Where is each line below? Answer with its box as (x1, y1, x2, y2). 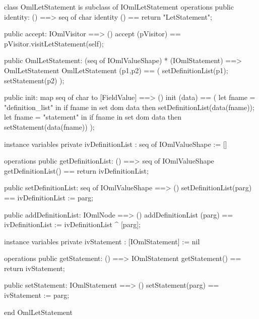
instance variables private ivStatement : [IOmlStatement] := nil (4, 236, 200, 246)
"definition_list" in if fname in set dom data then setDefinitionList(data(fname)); (4, 101, 254, 112)
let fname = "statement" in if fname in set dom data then (4, 112, 182, 122)
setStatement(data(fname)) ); (4, 121, 95, 132)
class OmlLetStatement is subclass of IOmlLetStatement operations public (4, 2, 234, 12)
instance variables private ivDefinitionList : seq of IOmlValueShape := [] (4, 138, 227, 149)
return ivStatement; (4, 262, 65, 273)
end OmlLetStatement (4, 306, 73, 317)
